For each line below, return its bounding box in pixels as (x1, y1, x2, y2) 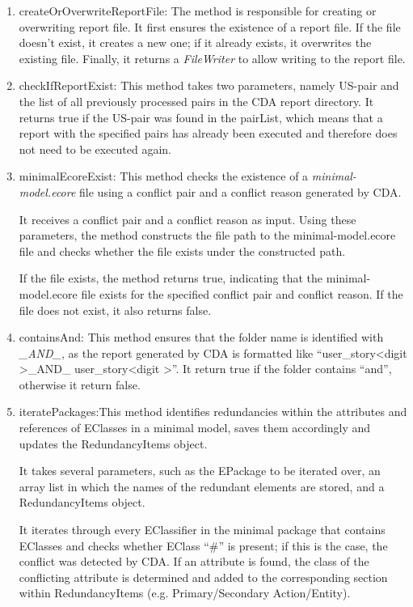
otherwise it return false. (19, 376, 141, 393)
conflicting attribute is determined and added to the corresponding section (19, 568, 388, 585)
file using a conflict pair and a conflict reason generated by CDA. (79, 183, 402, 200)
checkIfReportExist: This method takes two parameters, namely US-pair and (19, 77, 399, 94)
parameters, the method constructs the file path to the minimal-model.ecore (19, 227, 396, 244)
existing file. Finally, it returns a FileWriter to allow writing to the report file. (19, 49, 406, 66)
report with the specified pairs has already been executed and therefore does (19, 125, 398, 142)
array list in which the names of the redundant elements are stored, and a (19, 478, 385, 495)
